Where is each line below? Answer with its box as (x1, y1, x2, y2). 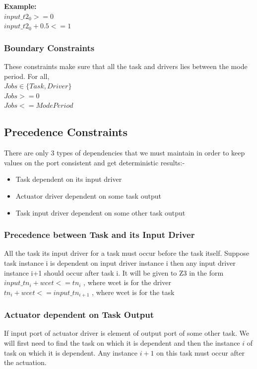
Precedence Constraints (4, 124, 128, 140)
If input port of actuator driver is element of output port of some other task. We (4, 328, 249, 338)
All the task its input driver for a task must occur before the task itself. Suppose (4, 248, 250, 258)
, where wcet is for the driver (83, 277, 171, 288)
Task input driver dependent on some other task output (15, 207, 186, 218)
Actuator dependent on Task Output (4, 308, 154, 321)
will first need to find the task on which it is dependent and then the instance (4, 338, 240, 348)
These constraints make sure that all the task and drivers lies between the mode (4, 61, 248, 71)
